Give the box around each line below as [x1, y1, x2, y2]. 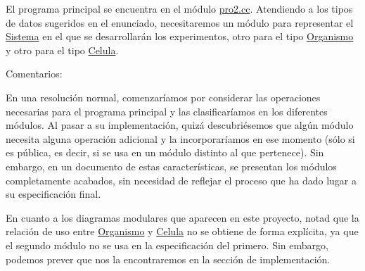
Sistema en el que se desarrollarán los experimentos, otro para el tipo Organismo [6, 29, 354, 44]
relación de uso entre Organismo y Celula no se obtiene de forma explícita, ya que [6, 224, 359, 239]
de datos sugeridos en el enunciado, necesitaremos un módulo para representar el [6, 15, 354, 30]
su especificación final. [6, 187, 101, 201]
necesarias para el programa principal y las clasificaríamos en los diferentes [6, 103, 328, 118]
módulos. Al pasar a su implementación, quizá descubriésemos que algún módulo [6, 118, 354, 132]
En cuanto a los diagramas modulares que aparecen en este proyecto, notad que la [6, 210, 359, 225]
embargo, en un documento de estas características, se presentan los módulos [6, 158, 337, 173]
